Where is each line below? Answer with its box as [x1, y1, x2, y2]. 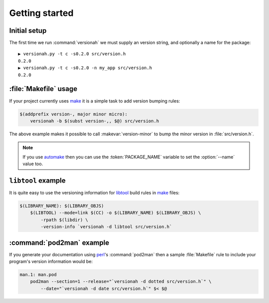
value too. [22, 161, 43, 167]
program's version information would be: [9, 259, 93, 265]
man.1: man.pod [19, 272, 57, 277]
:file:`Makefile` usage [9, 85, 77, 93]
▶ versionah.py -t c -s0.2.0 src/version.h [18, 51, 126, 57]
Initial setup [9, 26, 47, 35]
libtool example [9, 176, 66, 185]
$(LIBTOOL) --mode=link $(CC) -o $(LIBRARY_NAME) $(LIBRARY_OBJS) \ [30, 210, 201, 216]
